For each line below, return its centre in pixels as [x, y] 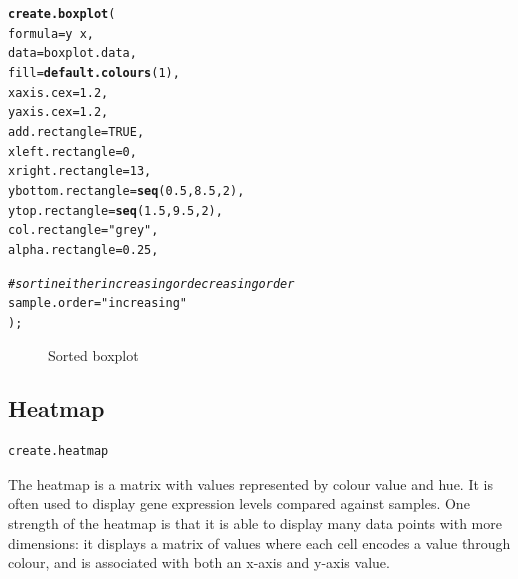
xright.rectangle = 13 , [80, 171]
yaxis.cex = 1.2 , [58, 112]
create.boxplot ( [62, 14]
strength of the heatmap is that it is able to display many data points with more [255, 523]
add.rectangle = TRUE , [76, 131]
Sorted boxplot [93, 354]
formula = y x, [51, 33]
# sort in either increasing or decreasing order [151, 283]
